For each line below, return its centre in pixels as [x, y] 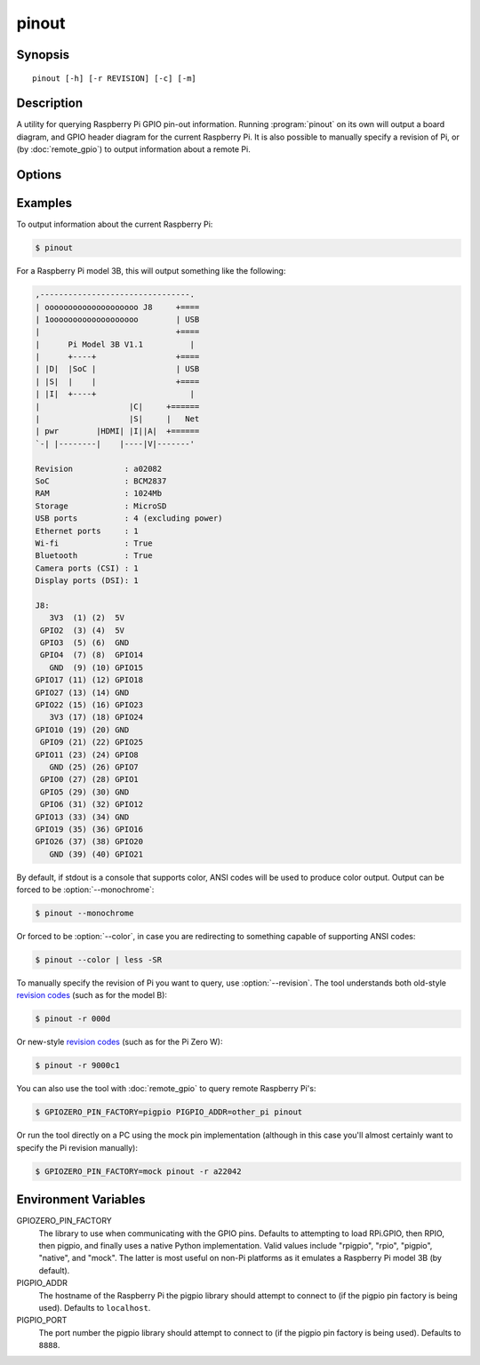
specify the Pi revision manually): [77, 1147]
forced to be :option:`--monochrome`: [85, 890]
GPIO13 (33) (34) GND [82, 817]
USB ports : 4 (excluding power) [129, 519]
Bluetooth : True [94, 556]
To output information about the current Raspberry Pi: [115, 224]
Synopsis [43, 55]
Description [50, 104]
